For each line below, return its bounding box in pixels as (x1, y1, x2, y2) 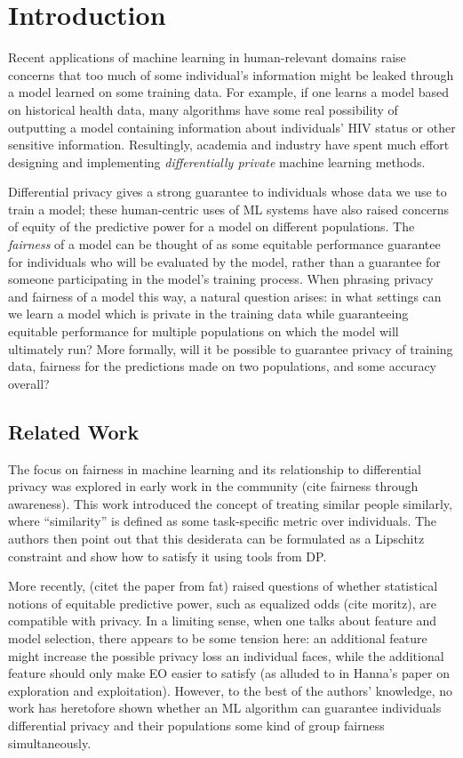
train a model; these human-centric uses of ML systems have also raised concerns (8, 199, 450, 218)
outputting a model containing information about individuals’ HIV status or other (8, 117, 456, 136)
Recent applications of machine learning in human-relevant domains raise (8, 48, 406, 67)
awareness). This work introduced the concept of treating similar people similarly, (8, 494, 452, 512)
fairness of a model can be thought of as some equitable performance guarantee (8, 235, 441, 254)
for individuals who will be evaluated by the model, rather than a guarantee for (8, 252, 441, 270)
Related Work (8, 417, 140, 445)
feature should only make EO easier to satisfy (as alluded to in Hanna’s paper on (8, 664, 451, 682)
